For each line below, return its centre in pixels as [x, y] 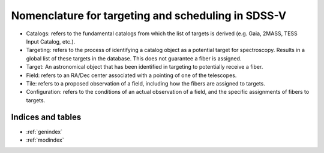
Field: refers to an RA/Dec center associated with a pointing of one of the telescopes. [131, 75]
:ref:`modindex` [45, 140]
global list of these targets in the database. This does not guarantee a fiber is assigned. [134, 58]
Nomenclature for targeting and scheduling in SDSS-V [149, 16]
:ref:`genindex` [44, 131]
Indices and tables [46, 117]
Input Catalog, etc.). [51, 41]
